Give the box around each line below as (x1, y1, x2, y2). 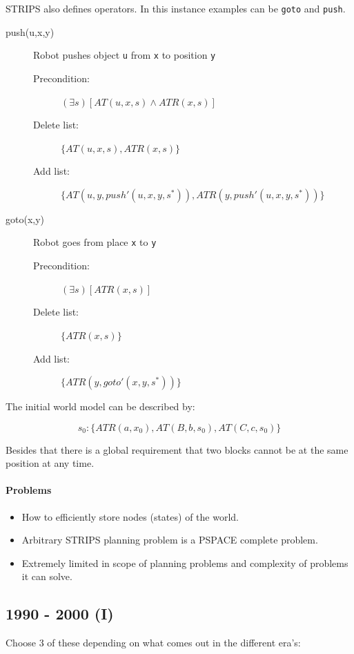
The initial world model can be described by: (6, 399, 195, 414)
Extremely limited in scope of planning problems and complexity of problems (21, 555, 348, 570)
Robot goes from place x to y (33, 235, 157, 249)
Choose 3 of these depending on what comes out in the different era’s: (6, 635, 301, 650)
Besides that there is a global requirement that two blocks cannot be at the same (6, 442, 348, 456)
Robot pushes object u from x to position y (33, 48, 216, 62)
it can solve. (21, 569, 72, 584)
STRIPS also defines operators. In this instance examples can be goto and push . (6, 1, 346, 15)
